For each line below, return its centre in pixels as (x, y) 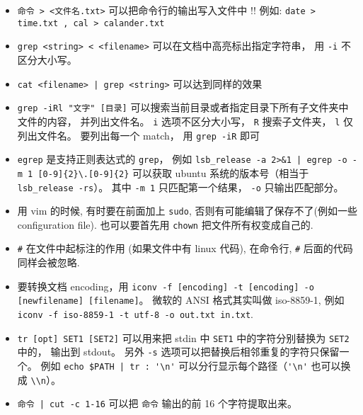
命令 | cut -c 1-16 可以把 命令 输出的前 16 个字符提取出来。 (157, 403)
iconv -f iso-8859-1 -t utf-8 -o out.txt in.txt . (136, 314)
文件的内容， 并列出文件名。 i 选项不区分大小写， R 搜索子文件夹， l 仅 (185, 121)
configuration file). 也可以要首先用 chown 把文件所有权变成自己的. (165, 224)
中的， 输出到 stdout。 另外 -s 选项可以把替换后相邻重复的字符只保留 (178, 352)
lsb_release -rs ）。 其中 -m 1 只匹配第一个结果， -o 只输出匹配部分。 (180, 187)
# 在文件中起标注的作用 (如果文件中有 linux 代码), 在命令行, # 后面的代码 (185, 248)
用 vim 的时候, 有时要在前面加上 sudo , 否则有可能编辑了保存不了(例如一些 (187, 211)
